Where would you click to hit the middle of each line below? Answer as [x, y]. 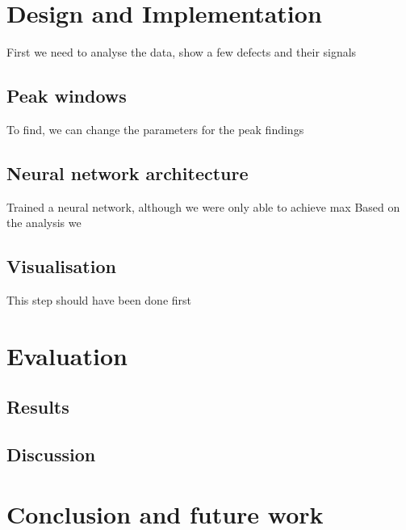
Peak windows [67, 96]
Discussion [51, 454]
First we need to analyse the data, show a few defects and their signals [182, 52]
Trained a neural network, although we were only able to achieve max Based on [203, 206]
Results [38, 407]
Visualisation [61, 266]
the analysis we [44, 223]
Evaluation [67, 355]
